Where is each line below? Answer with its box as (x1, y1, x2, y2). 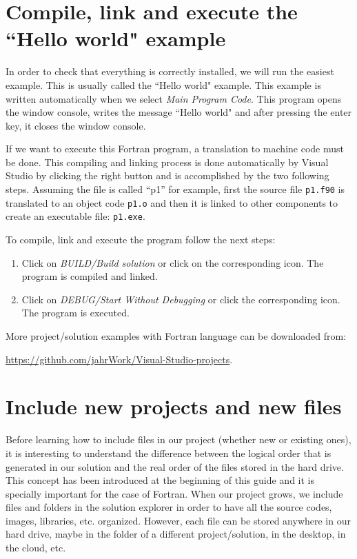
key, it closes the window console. (6, 118, 146, 132)
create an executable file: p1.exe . (6, 209, 145, 223)
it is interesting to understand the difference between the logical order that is (6, 445, 331, 460)
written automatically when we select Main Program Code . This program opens (6, 91, 342, 105)
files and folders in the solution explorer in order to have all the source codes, (6, 500, 332, 514)
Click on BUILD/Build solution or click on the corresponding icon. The (21, 255, 324, 270)
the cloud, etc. (6, 540, 66, 555)
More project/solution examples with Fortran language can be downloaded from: (6, 329, 347, 343)
